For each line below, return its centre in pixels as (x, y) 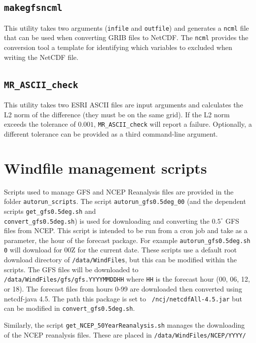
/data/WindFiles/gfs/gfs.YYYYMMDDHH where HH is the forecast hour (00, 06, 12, (127, 279)
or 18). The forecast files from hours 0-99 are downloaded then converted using (123, 289)
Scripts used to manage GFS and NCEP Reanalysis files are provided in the (119, 191)
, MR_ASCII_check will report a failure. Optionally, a (173, 124)
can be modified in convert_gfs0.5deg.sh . (70, 308)
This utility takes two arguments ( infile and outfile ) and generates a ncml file (127, 27)
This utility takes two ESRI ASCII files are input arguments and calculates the (124, 105)
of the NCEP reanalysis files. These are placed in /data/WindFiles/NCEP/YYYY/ (125, 334)
